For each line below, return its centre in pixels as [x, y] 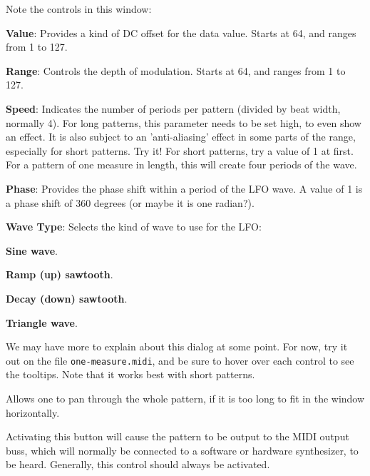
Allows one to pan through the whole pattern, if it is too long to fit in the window [185, 398]
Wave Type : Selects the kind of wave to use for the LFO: [134, 227]
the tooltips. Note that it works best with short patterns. [130, 374]
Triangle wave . [42, 322]
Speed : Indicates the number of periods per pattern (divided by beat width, [173, 108]
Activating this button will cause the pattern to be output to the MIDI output [178, 436]
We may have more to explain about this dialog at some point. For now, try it [177, 346]
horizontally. [33, 412]
